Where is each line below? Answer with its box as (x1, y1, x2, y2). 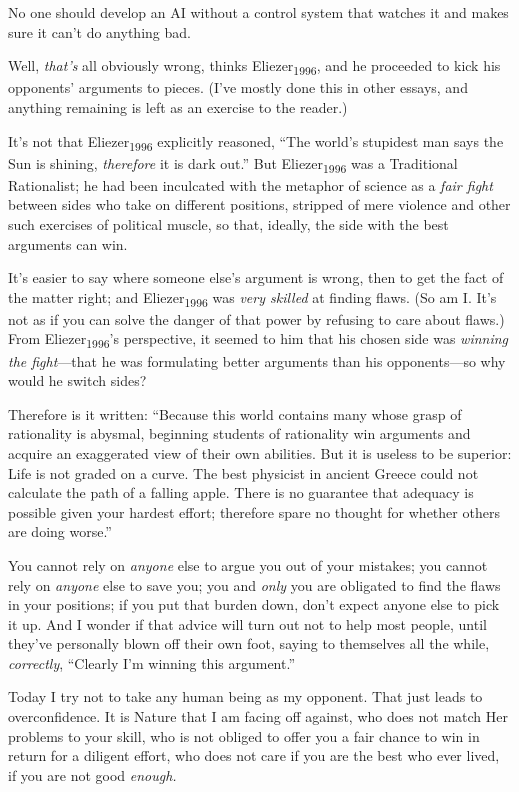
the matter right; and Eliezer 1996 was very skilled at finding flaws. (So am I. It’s (8, 286, 497, 310)
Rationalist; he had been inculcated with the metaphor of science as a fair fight (8, 174, 493, 195)
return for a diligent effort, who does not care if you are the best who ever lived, (8, 745, 500, 766)
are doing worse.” (8, 521, 112, 542)
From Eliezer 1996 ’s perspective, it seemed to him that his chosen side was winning (8, 328, 509, 352)
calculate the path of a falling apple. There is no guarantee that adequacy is (8, 482, 474, 503)
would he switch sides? (8, 370, 147, 391)
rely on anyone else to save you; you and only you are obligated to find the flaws (8, 574, 501, 595)
